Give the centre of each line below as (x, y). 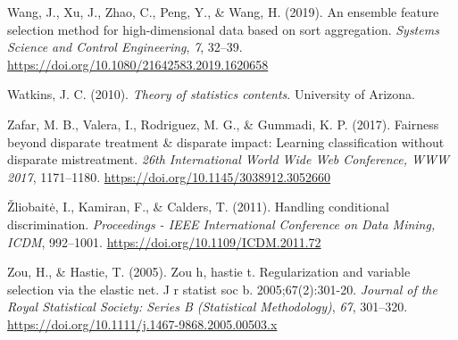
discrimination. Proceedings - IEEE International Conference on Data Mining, (221, 224)
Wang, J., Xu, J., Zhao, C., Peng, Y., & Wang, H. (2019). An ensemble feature (223, 12)
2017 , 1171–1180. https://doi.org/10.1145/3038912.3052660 (169, 176)
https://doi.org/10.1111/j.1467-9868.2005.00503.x (142, 323)
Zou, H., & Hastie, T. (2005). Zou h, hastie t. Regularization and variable (209, 272)
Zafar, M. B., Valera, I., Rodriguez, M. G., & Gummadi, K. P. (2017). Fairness (223, 124)
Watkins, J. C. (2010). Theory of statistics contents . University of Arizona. (211, 94)
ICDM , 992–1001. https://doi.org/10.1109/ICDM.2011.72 (164, 241)
